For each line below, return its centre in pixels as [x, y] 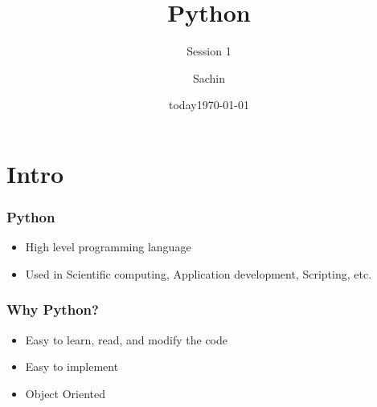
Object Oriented [66, 393]
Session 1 [209, 51]
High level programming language [108, 247]
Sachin [209, 77]
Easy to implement [72, 366]
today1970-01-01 [209, 105]
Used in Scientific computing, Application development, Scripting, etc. [199, 273]
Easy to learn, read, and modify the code [126, 339]
